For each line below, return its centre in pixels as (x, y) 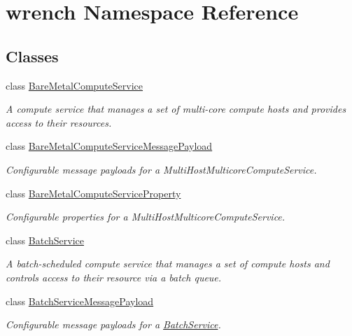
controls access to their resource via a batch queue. (114, 277)
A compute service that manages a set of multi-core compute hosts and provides (176, 109)
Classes (32, 56)
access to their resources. (59, 122)
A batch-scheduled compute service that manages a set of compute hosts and (168, 264)
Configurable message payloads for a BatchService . (113, 324)
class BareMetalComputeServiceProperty (93, 193)
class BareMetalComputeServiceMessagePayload (109, 146)
